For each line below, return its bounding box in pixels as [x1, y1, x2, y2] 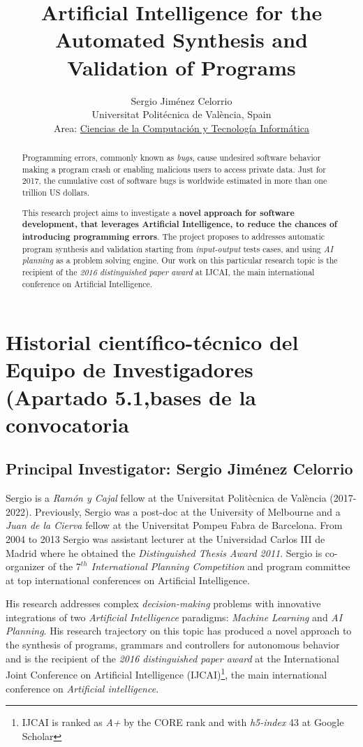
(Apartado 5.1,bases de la [6, 382, 257, 411]
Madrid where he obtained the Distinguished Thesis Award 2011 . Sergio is [6, 545, 323, 560]
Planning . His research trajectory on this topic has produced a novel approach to [6, 623, 352, 638]
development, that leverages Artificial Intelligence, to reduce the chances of [22, 218, 338, 231]
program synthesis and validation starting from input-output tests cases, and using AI [22, 242, 334, 254]
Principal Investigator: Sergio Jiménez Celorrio [6, 458, 353, 479]
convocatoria [6, 409, 129, 438]
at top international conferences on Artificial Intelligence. [6, 572, 250, 587]
